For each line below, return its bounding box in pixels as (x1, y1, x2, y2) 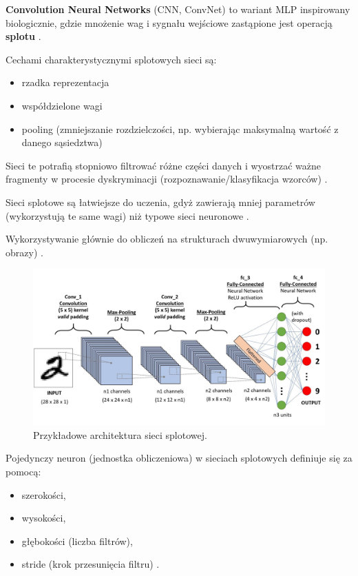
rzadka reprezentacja (21, 75, 109, 90)
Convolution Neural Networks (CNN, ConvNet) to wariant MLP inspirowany (6, 2, 350, 16)
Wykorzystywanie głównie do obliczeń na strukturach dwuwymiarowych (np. (6, 232, 328, 246)
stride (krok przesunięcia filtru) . (21, 557, 160, 571)
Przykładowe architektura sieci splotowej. (33, 427, 207, 442)
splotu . (6, 29, 41, 43)
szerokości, (21, 487, 66, 502)
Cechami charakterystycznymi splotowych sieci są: (6, 52, 217, 66)
